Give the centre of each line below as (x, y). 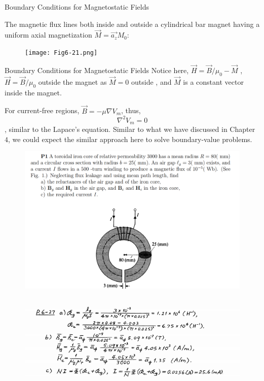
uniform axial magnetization (48, 35)
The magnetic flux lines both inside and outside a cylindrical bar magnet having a (132, 24)
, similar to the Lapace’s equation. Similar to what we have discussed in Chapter (130, 129)
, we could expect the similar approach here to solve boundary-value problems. (130, 139)
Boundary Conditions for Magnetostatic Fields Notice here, (97, 70)
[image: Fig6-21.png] (61, 53)
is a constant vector (213, 81)
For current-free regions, (42, 110)
